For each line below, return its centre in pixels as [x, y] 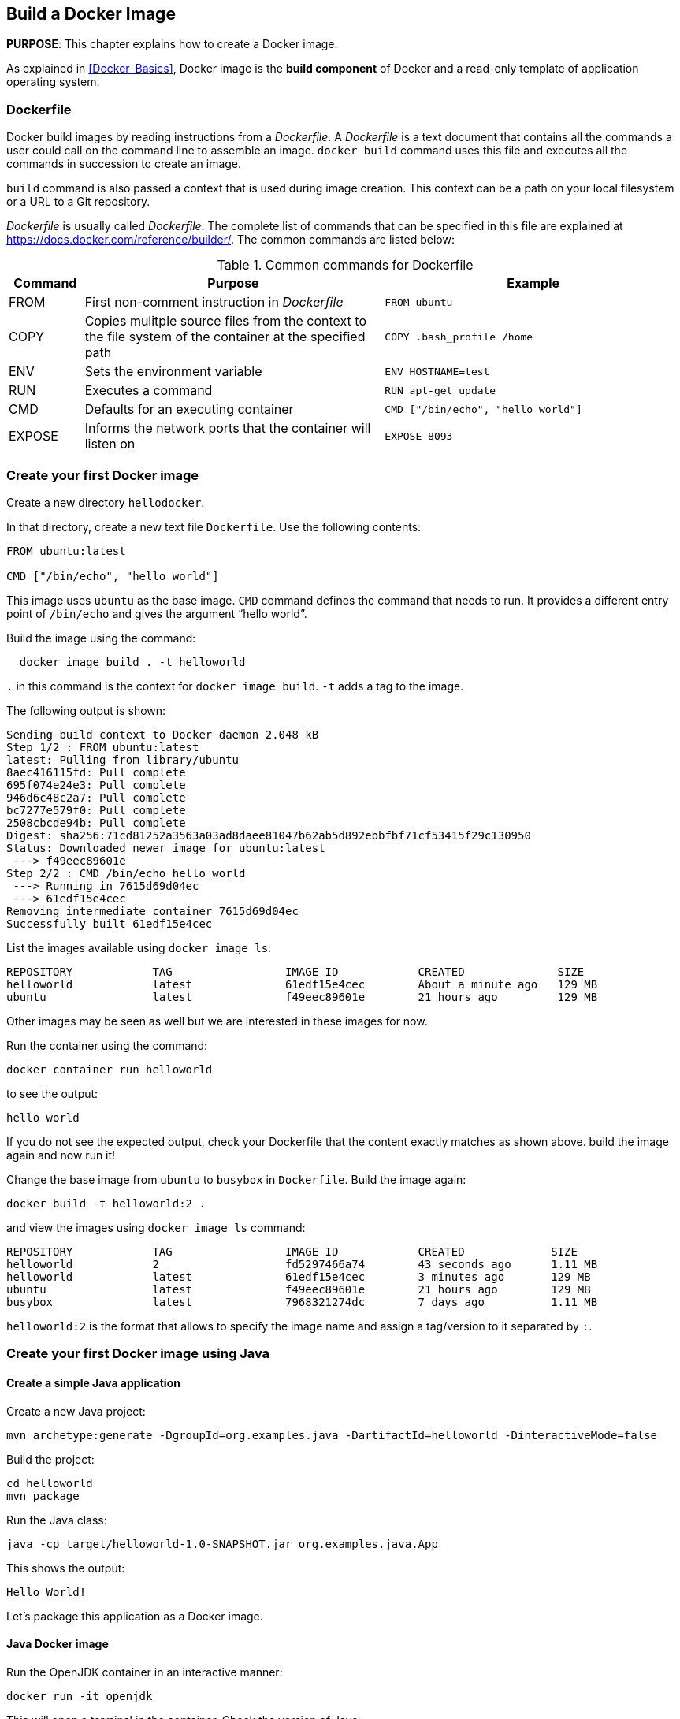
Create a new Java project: [76, 1411]
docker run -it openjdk [80, 1696]
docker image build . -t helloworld [132, 662]
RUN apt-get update [440, 390]
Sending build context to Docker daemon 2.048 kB [163, 734]
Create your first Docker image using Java [138, 1354]
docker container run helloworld [110, 1069]
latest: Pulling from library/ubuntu [123, 759]
